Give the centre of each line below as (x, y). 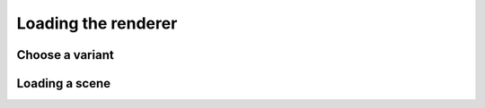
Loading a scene (64, 83)
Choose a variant (65, 55)
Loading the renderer (97, 23)
